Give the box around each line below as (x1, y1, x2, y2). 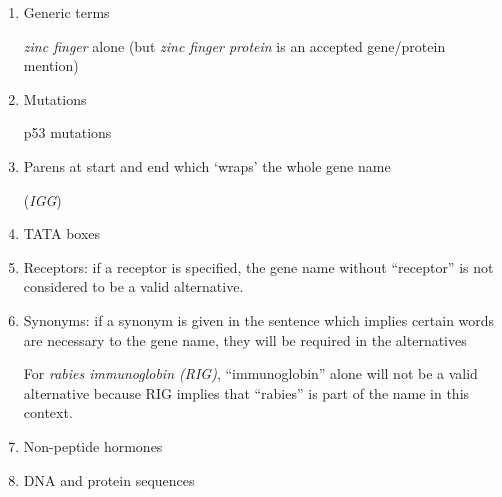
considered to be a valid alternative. (23, 276, 244, 297)
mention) (23, 55, 79, 76)
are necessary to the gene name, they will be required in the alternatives (23, 329, 467, 350)
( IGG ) (23, 189, 62, 210)
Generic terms (23, 2, 110, 22)
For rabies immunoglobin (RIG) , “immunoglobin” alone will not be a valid (23, 363, 478, 384)
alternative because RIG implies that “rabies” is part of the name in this (23, 382, 470, 403)
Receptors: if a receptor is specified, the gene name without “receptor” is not (23, 256, 494, 277)
